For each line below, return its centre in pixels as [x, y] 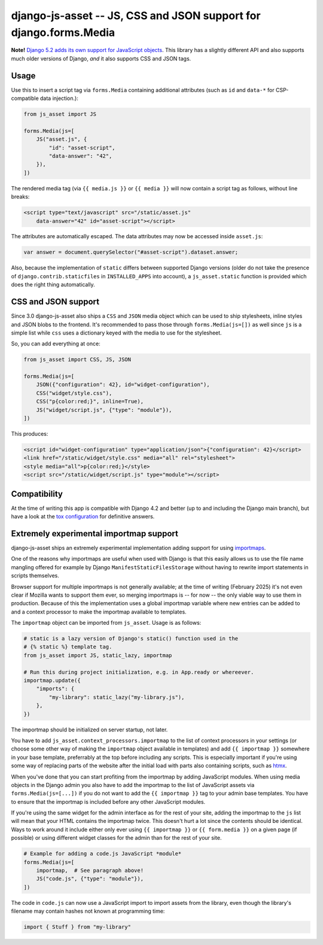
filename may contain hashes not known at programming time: [88, 911]
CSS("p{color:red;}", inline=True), [90, 402]
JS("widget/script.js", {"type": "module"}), [104, 410]
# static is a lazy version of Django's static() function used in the [131, 639]
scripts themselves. [35, 576]
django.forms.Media [63, 32]
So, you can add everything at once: [56, 344]
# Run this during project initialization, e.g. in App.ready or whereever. [139, 672]
